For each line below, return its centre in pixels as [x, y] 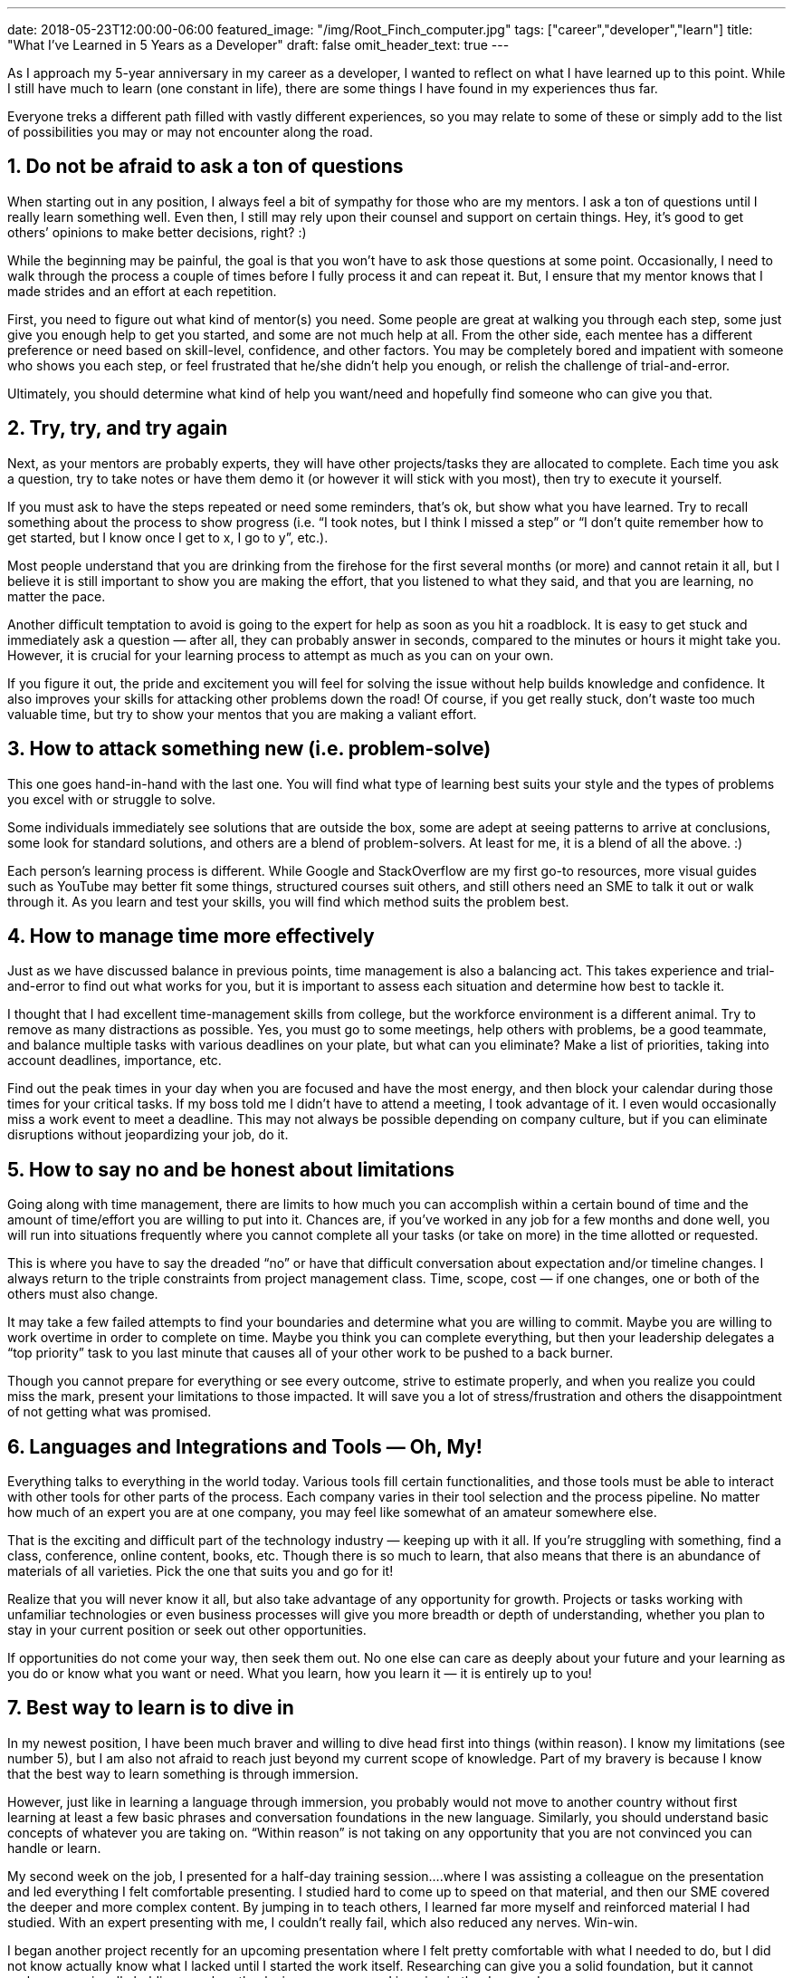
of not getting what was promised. [110, 1412]
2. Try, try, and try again [118, 428]
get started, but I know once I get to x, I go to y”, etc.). [168, 537]
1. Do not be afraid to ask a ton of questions [205, 167]
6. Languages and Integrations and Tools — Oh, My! [245, 1446]
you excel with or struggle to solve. [112, 799]
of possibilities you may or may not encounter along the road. [190, 132]
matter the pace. [57, 596]
